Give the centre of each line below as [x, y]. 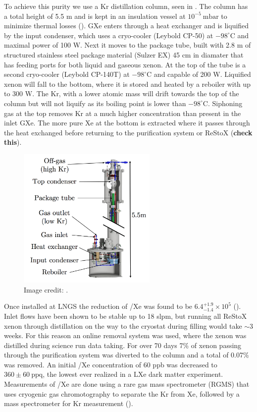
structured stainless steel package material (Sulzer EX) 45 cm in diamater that [124, 54]
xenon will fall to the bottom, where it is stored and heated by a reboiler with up [128, 84]
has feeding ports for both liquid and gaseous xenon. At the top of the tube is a [125, 64]
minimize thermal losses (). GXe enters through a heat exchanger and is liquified [127, 26]
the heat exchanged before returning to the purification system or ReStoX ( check [128, 132]
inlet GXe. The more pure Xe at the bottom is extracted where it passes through [127, 123]
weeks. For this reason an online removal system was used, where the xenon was [125, 335]
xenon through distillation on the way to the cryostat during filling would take [123, 325]
